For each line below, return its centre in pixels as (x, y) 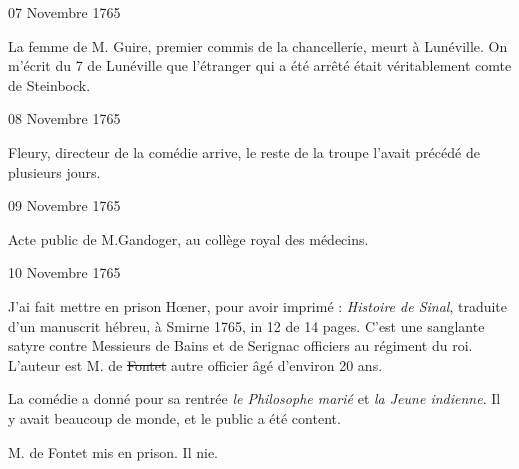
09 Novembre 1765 (64, 205)
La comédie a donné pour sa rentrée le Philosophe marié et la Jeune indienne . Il (254, 398)
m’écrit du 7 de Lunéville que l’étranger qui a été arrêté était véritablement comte (260, 65)
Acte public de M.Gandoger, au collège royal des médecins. (188, 238)
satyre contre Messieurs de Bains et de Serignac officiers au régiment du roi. (240, 345)
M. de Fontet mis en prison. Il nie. (113, 451)
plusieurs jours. (54, 171)
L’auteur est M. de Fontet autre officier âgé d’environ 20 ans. (195, 364)
